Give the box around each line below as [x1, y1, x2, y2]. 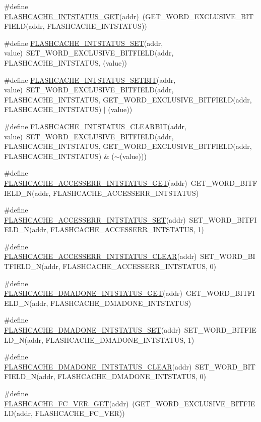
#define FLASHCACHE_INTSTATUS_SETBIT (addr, [4, 74, 176, 85]
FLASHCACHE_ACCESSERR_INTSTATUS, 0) [62, 261, 217, 272]
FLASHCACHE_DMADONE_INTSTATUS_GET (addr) [4, 288, 182, 298]
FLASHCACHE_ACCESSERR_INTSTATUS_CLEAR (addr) [4, 251, 197, 261]
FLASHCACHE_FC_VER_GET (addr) [4, 398, 129, 408]
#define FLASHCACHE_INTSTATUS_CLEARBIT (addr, [4, 121, 186, 131]
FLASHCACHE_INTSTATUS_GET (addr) [4, 11, 139, 21]
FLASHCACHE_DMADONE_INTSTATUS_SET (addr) [4, 325, 181, 335]
